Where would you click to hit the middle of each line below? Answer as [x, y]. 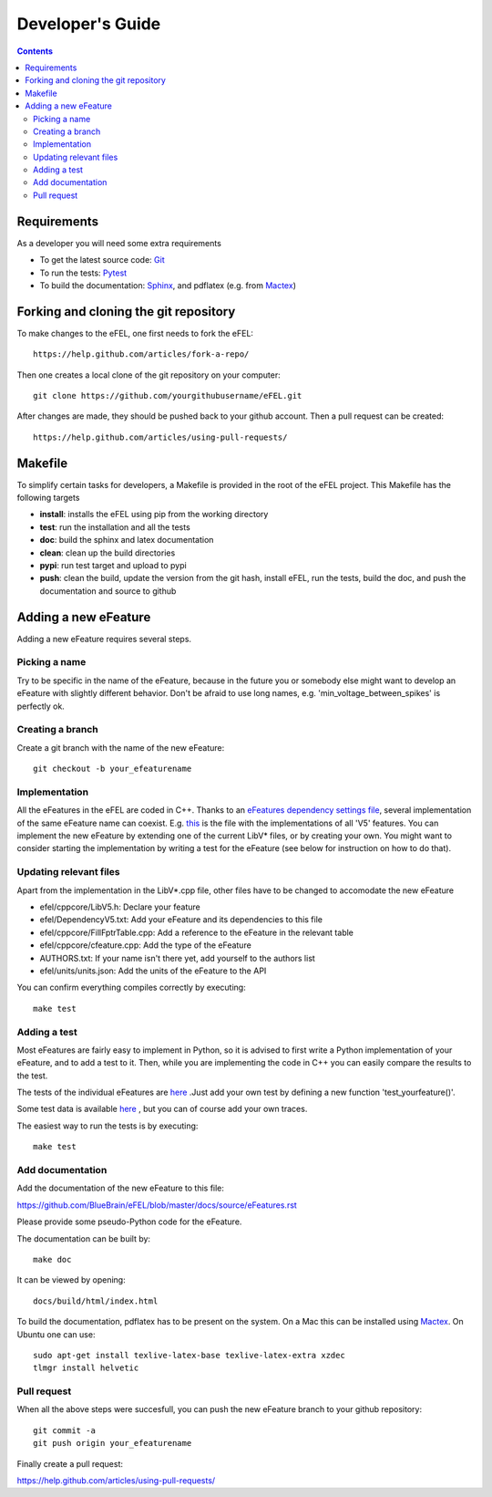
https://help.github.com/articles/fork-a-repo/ [141, 354]
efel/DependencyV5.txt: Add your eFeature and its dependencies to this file [181, 920]
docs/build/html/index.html [96, 1301]
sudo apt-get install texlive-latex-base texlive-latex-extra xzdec [189, 1355]
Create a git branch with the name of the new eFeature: [121, 747]
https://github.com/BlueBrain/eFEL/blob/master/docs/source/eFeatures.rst [157, 1205]
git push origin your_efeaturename [113, 1443]
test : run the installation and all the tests [115, 527]
